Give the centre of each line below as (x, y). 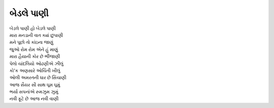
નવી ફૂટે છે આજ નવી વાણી (34, 99)
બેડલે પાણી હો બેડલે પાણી (32, 28)
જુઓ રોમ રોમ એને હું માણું (34, 49)
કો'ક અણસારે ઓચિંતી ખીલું (35, 70)
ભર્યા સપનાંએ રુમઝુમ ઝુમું (34, 92)
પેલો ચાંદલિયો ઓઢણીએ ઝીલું (36, 64)
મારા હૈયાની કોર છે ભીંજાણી (35, 57)
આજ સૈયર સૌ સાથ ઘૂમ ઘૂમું (35, 85)
